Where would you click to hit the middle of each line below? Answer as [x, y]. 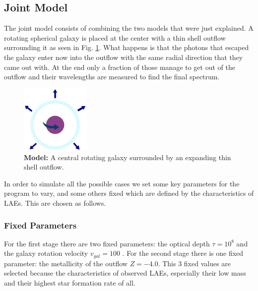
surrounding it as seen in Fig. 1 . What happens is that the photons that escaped [127, 47]
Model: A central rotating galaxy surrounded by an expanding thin [128, 157]
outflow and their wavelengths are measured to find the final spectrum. [112, 77]
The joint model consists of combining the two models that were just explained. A [129, 28]
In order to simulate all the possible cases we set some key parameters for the [122, 183]
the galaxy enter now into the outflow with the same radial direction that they [124, 57]
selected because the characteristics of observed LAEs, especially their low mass [125, 273]
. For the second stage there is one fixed [183, 253]
